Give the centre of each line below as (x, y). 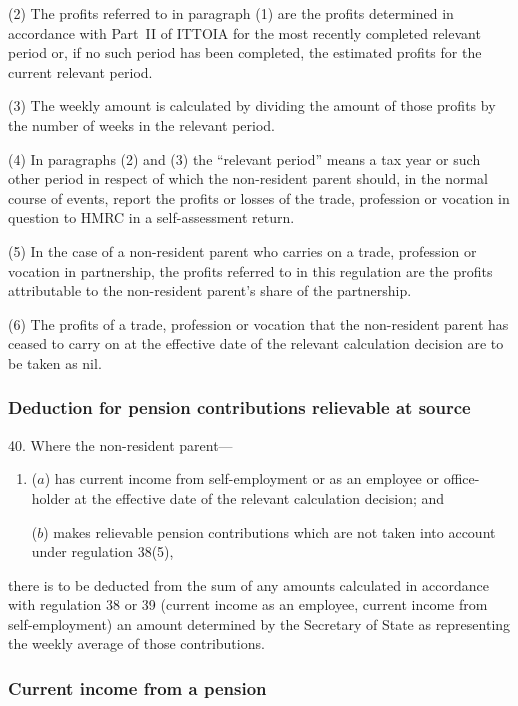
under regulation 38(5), (102, 551)
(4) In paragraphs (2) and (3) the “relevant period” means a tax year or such (244, 158)
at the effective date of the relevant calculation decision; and (259, 497)
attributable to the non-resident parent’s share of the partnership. (210, 290)
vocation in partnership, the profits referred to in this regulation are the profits (250, 270)
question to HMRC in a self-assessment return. (151, 217)
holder (50, 497)
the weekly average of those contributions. (136, 643)
